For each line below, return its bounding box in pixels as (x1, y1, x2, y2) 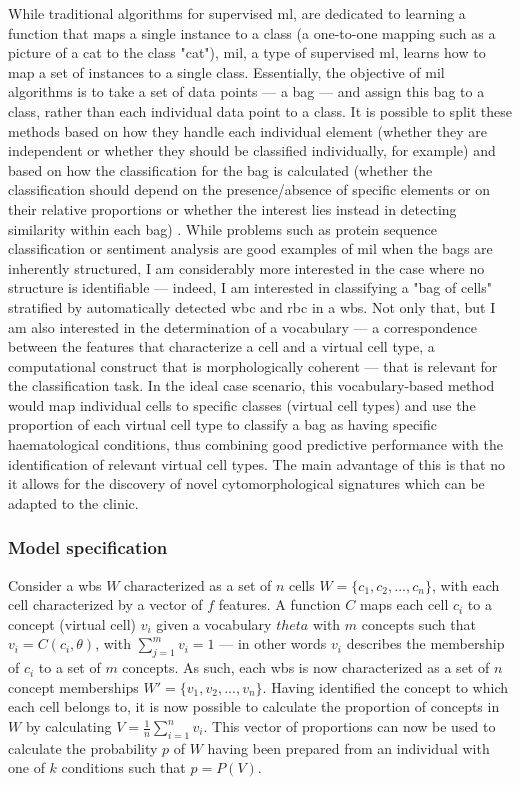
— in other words (219, 633, 327, 654)
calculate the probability (8, 737, 158, 758)
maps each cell (359, 594, 449, 615)
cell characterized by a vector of (8, 594, 203, 615)
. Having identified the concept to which (262, 676, 509, 697)
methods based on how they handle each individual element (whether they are (8, 120, 487, 141)
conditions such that (61, 757, 186, 778)
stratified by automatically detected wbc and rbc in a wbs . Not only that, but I (8, 296, 496, 317)
